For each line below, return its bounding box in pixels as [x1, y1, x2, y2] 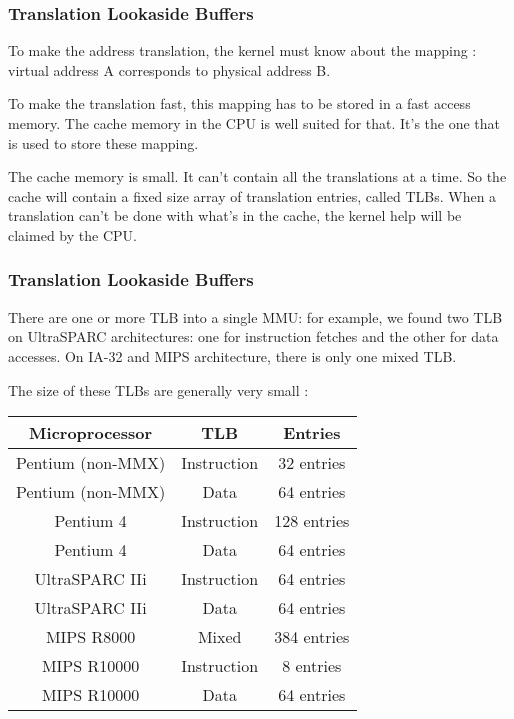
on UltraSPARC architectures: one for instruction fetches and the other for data [8, 326, 499, 347]
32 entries [278, 451, 346, 475]
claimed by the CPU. [8, 224, 137, 245]
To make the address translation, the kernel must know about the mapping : [8, 40, 477, 61]
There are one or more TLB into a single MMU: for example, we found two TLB [8, 306, 503, 327]
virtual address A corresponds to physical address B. [8, 59, 331, 80]
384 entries [274, 625, 350, 649]
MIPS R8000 [45, 625, 136, 649]
